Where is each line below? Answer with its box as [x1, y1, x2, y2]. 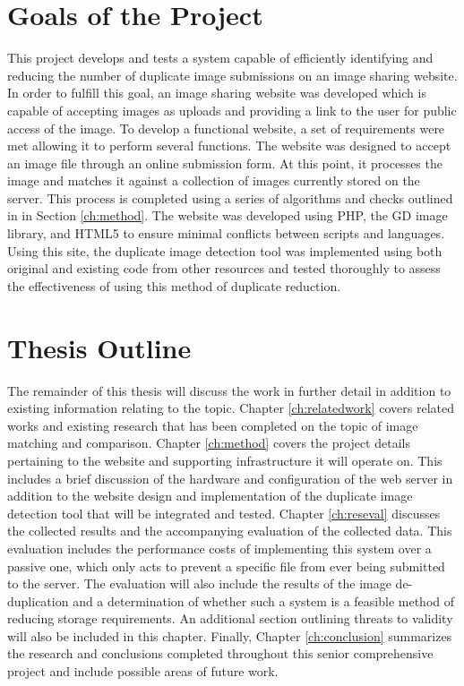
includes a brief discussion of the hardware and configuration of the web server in [7, 468, 453, 487]
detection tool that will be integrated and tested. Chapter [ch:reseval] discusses [7, 503, 441, 522]
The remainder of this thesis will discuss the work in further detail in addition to [7, 381, 451, 399]
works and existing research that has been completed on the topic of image [7, 416, 418, 434]
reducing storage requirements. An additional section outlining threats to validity [7, 609, 453, 628]
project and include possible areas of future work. [7, 662, 279, 681]
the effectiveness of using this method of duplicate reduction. [7, 276, 341, 295]
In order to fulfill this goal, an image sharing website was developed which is [7, 83, 426, 102]
